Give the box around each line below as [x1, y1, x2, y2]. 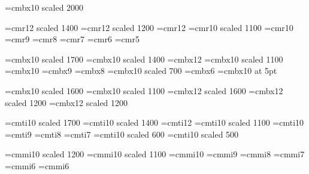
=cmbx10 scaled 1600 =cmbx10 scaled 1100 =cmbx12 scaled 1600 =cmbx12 [5, 84, 283, 97]
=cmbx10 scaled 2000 [5, 1, 84, 13]
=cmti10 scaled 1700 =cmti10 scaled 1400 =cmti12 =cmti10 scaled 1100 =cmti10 [5, 116, 304, 129]
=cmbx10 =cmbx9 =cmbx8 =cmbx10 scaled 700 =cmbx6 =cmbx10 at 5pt [5, 64, 277, 77]
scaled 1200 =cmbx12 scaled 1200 [5, 96, 128, 108]
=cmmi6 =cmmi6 [5, 159, 69, 172]
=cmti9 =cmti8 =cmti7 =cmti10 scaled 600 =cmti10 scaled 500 [5, 128, 239, 140]
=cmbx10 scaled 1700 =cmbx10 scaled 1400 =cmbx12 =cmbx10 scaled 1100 [5, 52, 283, 65]
